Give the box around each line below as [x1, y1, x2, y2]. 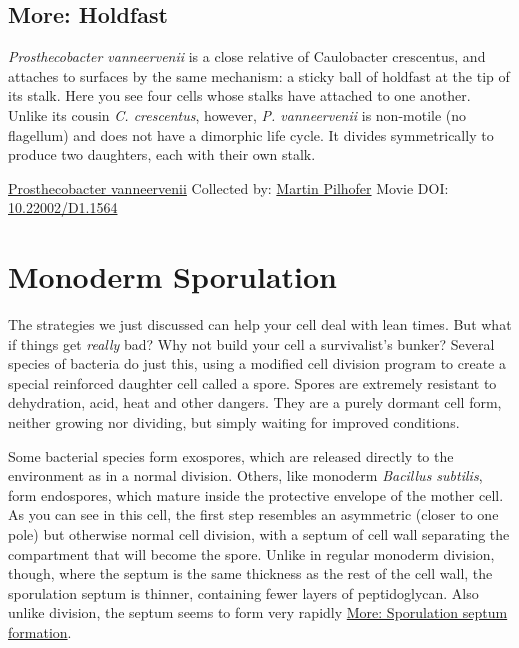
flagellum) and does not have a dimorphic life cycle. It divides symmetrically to [8, 124, 494, 145]
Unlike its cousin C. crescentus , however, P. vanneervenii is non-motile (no [8, 104, 467, 125]
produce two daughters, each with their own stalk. [8, 144, 316, 165]
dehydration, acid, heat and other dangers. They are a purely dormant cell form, [8, 392, 502, 413]
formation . [8, 621, 72, 642]
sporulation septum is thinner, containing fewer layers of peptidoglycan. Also [8, 582, 479, 603]
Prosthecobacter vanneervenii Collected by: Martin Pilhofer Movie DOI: [8, 177, 449, 198]
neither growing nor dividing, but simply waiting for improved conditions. [8, 412, 460, 433]
